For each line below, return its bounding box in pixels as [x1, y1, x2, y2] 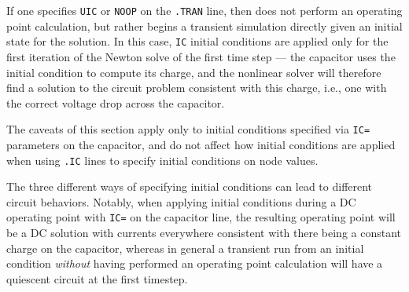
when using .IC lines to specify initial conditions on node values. [6, 151, 319, 168]
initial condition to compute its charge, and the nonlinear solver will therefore [6, 64, 381, 80]
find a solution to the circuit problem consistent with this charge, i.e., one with [6, 79, 387, 96]
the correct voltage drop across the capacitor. [6, 94, 225, 111]
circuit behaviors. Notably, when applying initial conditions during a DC [6, 193, 356, 210]
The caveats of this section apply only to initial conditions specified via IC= [6, 121, 370, 137]
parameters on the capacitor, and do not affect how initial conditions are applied [6, 136, 396, 152]
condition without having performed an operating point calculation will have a [6, 255, 383, 272]
